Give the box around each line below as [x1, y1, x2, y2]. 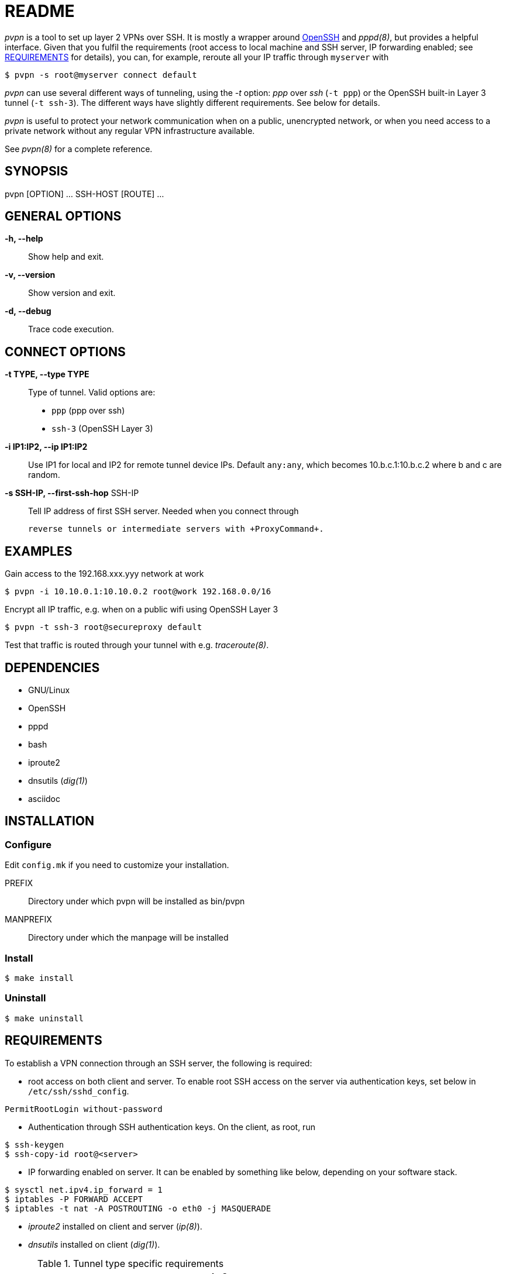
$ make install [5, 973, 74, 983]
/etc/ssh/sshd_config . [28, 1086, 129, 1096]
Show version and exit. [28, 288, 116, 298]
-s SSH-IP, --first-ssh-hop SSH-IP [5, 488, 139, 498]
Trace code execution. [28, 324, 114, 335]
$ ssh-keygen [5, 1139, 64, 1149]
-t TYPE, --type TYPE [5, 369, 90, 380]
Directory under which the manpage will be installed [28, 932, 229, 943]
